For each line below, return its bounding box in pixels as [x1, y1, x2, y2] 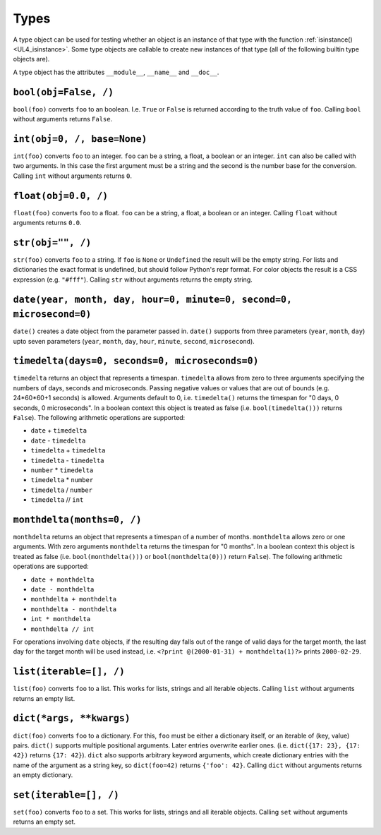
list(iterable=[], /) [13, 666, 125, 678]
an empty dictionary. [13, 771, 73, 779]
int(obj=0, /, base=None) [13, 133, 147, 145]
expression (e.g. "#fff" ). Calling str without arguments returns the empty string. [13, 275, 253, 284]
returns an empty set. [13, 817, 76, 826]
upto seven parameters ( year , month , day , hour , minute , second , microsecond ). [13, 337, 255, 345]
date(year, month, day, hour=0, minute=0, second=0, [13, 294, 293, 305]
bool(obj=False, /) [13, 86, 114, 98]
